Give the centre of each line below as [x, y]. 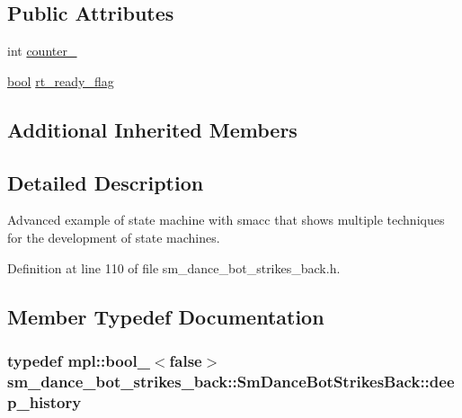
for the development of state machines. [114, 237]
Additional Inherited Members [152, 129]
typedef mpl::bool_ [79, 360]
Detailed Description [106, 182]
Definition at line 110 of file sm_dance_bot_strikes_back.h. [174, 267]
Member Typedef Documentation [166, 316]
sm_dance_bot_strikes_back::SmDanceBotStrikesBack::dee [231, 381]
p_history [44, 401]
